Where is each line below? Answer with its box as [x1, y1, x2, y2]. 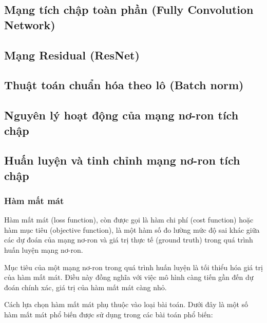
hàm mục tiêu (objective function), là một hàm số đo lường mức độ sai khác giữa [4, 224, 260, 235]
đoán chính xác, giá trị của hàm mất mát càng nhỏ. [4, 281, 167, 292]
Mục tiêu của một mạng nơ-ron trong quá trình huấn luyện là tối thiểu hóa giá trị [4, 261, 263, 272]
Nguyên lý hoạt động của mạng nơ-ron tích [4, 107, 239, 123]
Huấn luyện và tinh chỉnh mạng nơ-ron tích [4, 152, 240, 168]
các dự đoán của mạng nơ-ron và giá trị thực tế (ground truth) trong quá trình [4, 234, 253, 245]
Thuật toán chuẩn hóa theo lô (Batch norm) [4, 77, 244, 93]
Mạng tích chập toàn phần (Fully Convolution [4, 2, 254, 17]
